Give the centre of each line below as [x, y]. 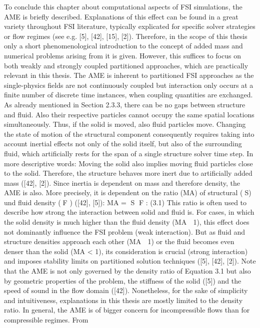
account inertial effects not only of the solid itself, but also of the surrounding [123, 144]
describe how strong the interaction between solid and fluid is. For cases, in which [129, 212]
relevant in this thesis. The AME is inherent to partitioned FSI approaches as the [129, 75]
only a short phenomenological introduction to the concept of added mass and [123, 46]
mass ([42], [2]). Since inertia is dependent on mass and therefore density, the [122, 182]
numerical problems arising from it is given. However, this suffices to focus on [122, 55]
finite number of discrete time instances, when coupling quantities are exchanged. [128, 95]
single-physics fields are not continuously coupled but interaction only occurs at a [129, 85]
